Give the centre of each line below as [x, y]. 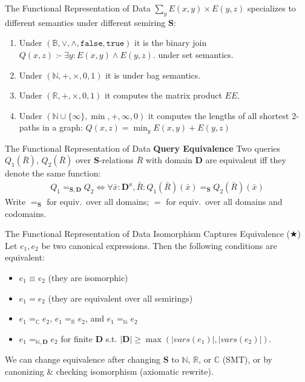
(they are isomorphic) [88, 277]
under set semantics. [196, 54]
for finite [77, 338]
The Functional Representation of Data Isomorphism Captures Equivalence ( [148, 234]
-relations [116, 160]
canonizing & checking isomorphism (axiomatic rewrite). [109, 371]
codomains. [26, 213]
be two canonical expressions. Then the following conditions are [159, 245]
